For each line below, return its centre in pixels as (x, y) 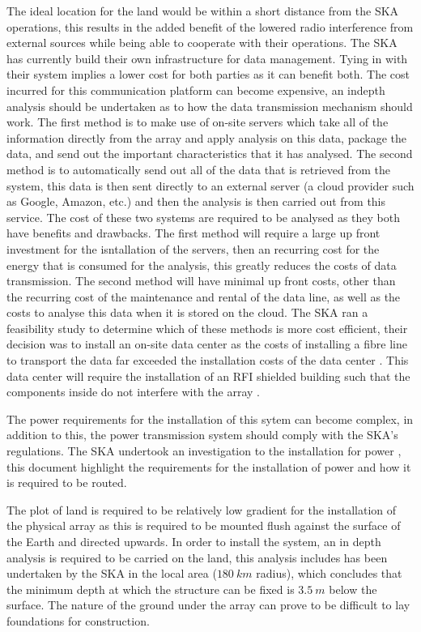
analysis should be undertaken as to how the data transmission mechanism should (210, 106)
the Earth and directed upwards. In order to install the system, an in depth (194, 541)
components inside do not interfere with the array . (133, 392)
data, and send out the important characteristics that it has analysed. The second (210, 154)
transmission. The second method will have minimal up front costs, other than (201, 281)
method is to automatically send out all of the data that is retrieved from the (199, 169)
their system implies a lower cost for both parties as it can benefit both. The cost (208, 74)
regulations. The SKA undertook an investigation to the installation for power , (204, 451)
